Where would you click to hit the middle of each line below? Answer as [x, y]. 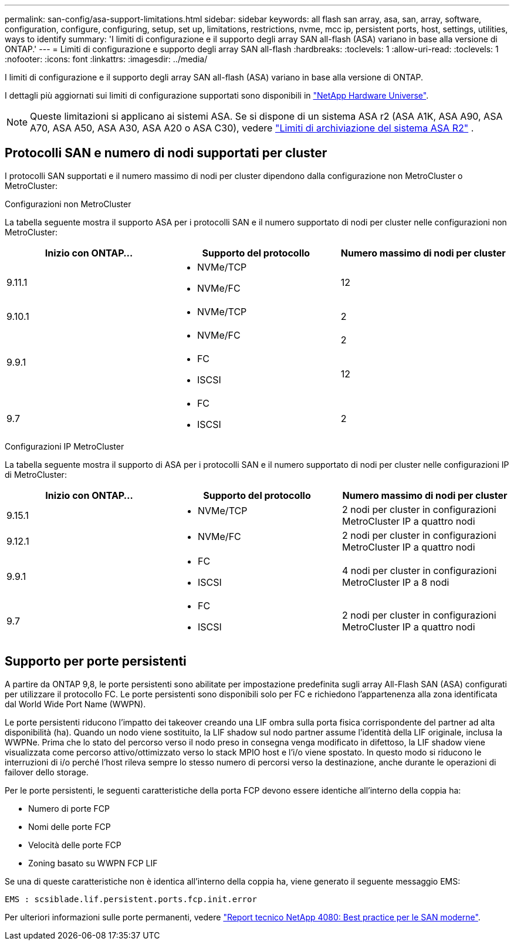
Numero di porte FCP [69, 808]
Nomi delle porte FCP [70, 826]
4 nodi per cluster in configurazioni [419, 570]
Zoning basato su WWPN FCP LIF [93, 863]
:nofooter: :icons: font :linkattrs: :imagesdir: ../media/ [106, 59]
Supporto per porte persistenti [96, 662]
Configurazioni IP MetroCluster [65, 446]
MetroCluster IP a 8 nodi [395, 582]
